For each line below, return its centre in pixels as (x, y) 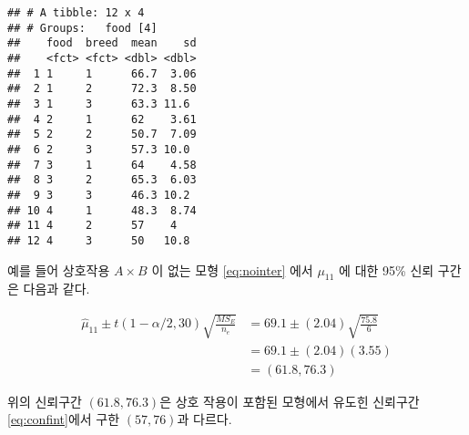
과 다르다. (204, 419)
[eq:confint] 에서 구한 (64, 419)
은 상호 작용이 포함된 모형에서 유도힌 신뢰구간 (290, 401)
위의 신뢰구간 (45, 401)
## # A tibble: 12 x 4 (76, 13)
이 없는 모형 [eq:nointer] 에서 (232, 269)
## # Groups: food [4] (82, 28)
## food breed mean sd (102, 43)
